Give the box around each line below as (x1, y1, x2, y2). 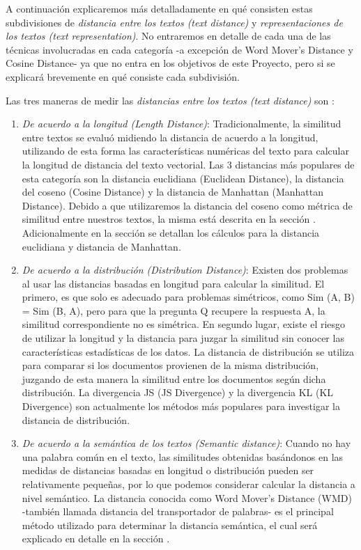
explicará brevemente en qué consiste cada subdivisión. (6, 69, 240, 84)
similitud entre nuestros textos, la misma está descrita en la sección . (22, 212, 316, 226)
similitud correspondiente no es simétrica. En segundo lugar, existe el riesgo (22, 317, 346, 331)
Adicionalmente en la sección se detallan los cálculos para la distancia (22, 225, 320, 239)
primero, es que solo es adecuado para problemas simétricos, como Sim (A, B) (22, 290, 355, 304)
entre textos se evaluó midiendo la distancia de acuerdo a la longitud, (22, 129, 318, 144)
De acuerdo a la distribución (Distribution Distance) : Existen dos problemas (22, 262, 348, 277)
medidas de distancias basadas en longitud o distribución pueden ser (22, 463, 314, 478)
